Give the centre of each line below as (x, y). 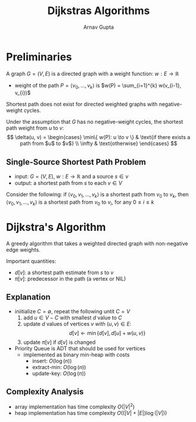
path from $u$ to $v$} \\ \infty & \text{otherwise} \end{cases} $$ (99, 144)
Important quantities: (31, 261)
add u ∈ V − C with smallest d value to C (72, 318)
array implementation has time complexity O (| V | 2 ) (75, 406)
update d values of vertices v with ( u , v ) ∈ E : (77, 323)
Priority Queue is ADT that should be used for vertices (80, 348)
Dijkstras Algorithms (99, 11)
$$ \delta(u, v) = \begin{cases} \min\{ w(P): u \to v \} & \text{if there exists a (99, 137)
